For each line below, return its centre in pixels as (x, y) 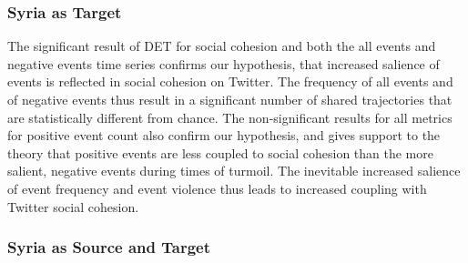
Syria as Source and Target (109, 247)
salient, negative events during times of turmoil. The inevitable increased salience (234, 171)
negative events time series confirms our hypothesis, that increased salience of (224, 63)
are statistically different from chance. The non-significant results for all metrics (230, 117)
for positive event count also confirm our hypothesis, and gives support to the (224, 135)
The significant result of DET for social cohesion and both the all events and (222, 46)
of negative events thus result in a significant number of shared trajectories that (230, 99)
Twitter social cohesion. (73, 206)
